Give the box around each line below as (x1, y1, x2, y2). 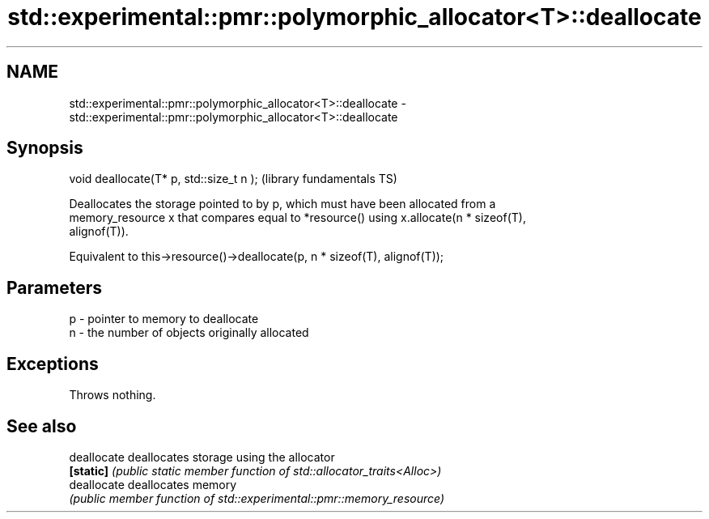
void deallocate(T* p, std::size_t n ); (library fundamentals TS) (69, 172, 397, 186)
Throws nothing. (69, 388, 156, 402)
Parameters (6, 277, 102, 298)
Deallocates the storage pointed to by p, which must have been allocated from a (69, 197, 496, 211)
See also (6, 415, 77, 436)
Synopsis (6, 138, 83, 159)
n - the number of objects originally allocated (69, 325, 309, 340)
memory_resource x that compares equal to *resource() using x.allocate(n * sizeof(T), (69, 211, 526, 225)
